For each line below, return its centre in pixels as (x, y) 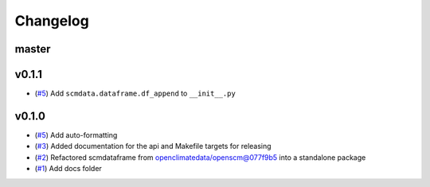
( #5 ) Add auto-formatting (76, 134)
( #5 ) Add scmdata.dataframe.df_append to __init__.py (135, 93)
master (33, 49)
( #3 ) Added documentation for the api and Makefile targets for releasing (153, 146)
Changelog (52, 21)
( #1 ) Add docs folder (68, 169)
